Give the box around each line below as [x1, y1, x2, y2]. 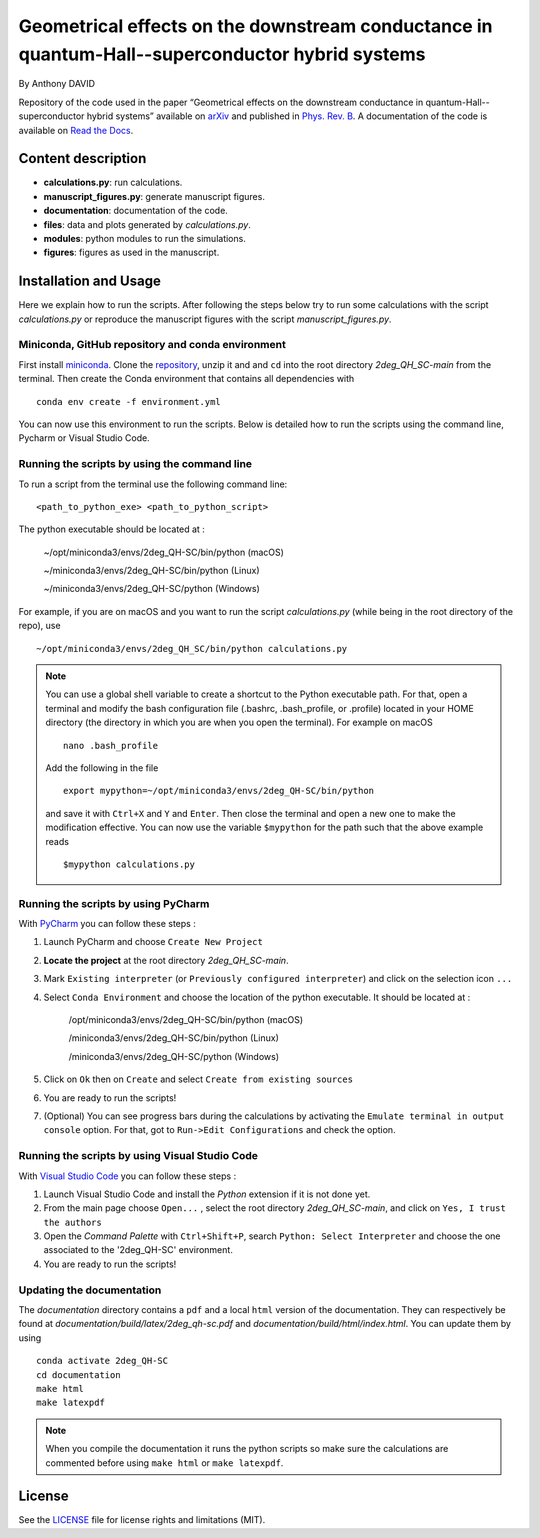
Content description [18, 150, 147, 167]
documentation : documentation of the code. [43, 205, 229, 217]
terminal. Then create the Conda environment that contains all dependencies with [18, 373, 355, 385]
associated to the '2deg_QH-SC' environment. [43, 1244, 234, 1256]
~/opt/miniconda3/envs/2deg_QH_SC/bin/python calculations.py [36, 643, 348, 654]
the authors [43, 1216, 102, 1228]
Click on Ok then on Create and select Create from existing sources [43, 1073, 354, 1085]
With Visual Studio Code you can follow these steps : [18, 1170, 237, 1182]
